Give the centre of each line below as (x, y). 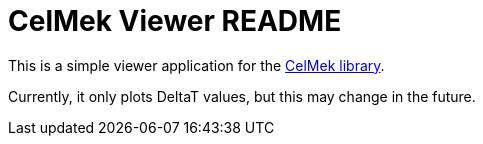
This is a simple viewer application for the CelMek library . (196, 65)
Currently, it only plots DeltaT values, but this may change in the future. (242, 96)
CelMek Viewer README (175, 21)
